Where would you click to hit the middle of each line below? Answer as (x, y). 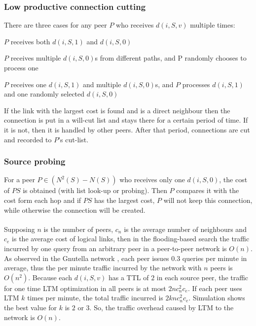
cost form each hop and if (43, 200)
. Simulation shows (217, 298)
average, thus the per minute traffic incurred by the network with (103, 268)
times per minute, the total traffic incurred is (95, 298)
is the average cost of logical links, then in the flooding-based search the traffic (131, 239)
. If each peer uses (215, 288)
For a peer (19, 179)
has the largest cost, (124, 200)
